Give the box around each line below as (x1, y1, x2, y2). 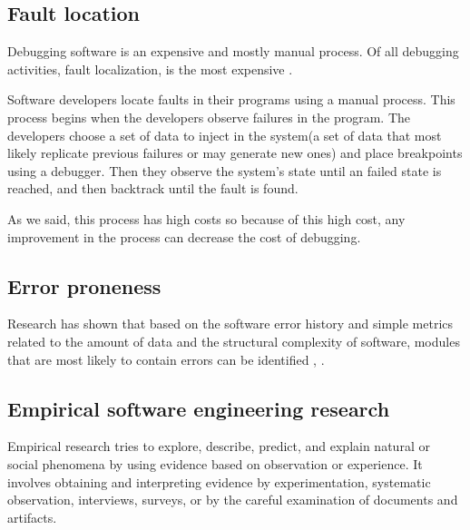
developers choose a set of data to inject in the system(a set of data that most (7, 125, 442, 144)
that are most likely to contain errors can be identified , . (7, 349, 325, 368)
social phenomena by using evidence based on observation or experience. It (7, 454, 423, 473)
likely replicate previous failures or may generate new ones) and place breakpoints (7, 143, 463, 162)
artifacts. (7, 507, 57, 526)
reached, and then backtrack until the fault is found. (7, 179, 299, 198)
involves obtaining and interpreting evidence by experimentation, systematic (7, 472, 431, 491)
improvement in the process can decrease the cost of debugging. (7, 227, 361, 246)
